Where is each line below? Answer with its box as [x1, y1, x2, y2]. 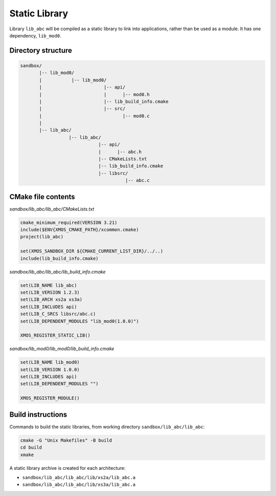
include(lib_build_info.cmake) [20, 255, 99, 261]
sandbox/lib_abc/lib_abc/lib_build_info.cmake [9, 268, 106, 275]
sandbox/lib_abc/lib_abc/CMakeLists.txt [9, 205, 95, 212]
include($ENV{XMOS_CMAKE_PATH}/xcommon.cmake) [20, 227, 139, 233]
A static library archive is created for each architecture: [9, 465, 126, 471]
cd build [20, 445, 42, 450]
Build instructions [9, 410, 67, 419]
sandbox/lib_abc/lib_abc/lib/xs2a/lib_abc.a [22, 474, 136, 480]
